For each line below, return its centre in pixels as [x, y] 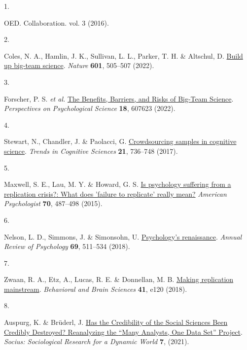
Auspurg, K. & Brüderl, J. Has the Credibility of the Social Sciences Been [116, 322]
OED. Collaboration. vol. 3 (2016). [56, 22]
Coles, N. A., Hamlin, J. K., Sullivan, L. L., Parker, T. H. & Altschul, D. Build [123, 55]
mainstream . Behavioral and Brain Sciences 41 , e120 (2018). [96, 289]
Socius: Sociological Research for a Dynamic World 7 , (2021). [97, 341]
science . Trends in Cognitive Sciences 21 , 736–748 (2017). [91, 151]
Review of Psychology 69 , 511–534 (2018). [67, 246]
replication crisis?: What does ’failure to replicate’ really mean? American [115, 193]
